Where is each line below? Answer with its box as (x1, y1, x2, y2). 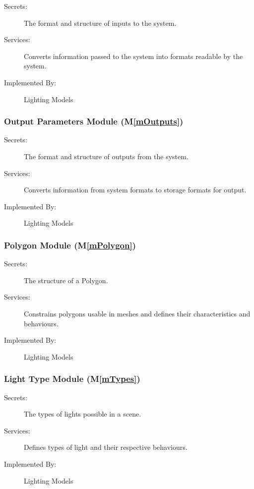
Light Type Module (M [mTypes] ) (4, 372, 140, 385)
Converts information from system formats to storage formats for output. (24, 184, 247, 195)
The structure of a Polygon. (24, 275, 108, 285)
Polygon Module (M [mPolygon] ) (4, 239, 136, 251)
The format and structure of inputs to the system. (24, 17, 177, 28)
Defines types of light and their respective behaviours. (24, 442, 188, 452)
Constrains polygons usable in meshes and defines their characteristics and (24, 308, 251, 318)
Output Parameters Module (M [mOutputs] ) (4, 115, 184, 127)
